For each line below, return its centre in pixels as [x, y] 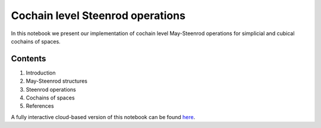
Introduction [41, 73]
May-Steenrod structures [56, 81]
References [40, 106]
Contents [29, 59]
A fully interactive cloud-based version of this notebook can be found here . [103, 117]
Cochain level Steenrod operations [98, 15]
